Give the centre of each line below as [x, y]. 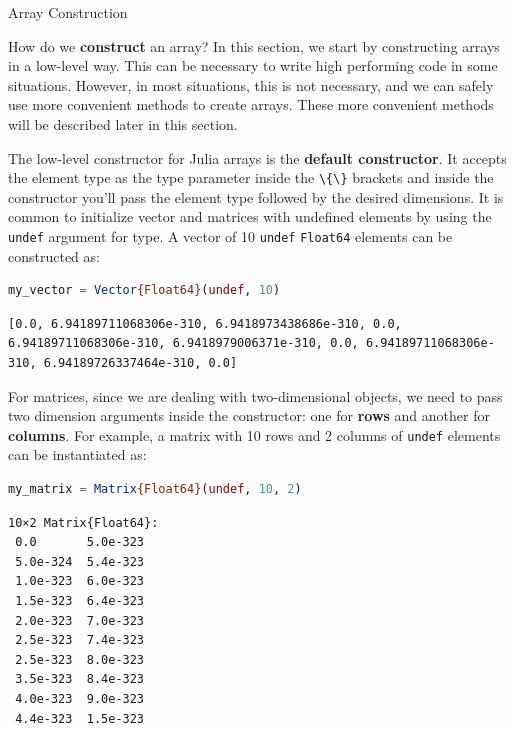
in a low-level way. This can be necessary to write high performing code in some [253, 65]
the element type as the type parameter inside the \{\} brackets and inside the [251, 177]
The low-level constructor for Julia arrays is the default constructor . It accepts [257, 157]
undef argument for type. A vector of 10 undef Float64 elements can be [230, 236]
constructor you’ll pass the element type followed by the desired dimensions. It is [256, 196]
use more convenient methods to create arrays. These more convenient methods [251, 104]
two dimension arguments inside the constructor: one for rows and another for [249, 415]
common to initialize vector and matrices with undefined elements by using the [250, 216]
